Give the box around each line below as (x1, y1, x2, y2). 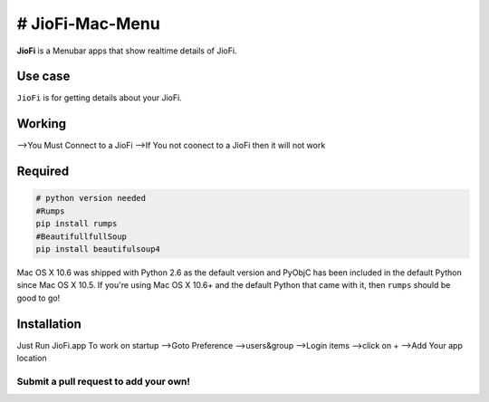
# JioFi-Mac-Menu (16, 14, 160, 33)
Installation (16, 316, 81, 331)
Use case (16, 69, 71, 84)
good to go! (16, 292, 61, 303)
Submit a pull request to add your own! (16, 375, 190, 388)
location (16, 352, 47, 363)
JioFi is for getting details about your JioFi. (16, 92, 183, 103)
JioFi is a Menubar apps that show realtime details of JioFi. (16, 45, 237, 56)
